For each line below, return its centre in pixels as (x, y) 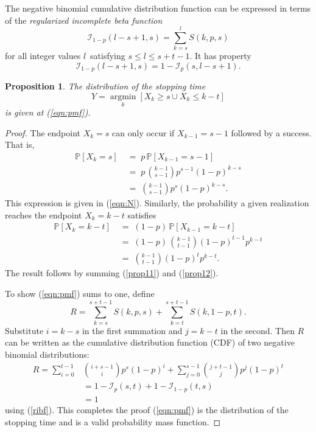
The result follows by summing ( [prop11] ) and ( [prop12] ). (112, 273)
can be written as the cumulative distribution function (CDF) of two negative (150, 342)
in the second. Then (258, 330)
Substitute (24, 330)
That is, (20, 145)
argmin (123, 96)
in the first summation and (132, 330)
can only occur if (143, 132)
